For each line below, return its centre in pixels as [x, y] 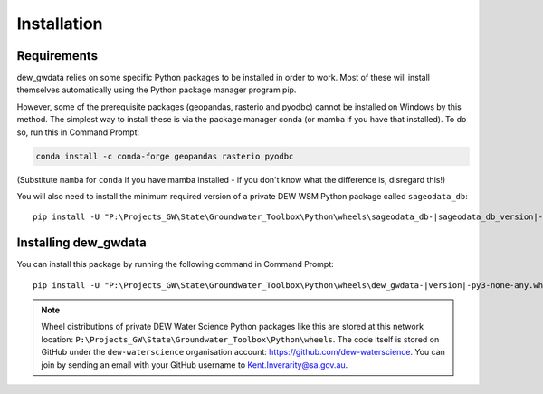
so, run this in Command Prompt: [78, 132]
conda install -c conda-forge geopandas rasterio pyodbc [165, 156]
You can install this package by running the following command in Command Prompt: [175, 264]
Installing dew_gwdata [81, 243]
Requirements [57, 56]
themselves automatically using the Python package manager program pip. [157, 90]
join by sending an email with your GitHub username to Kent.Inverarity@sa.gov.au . [195, 365]
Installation [60, 24]
